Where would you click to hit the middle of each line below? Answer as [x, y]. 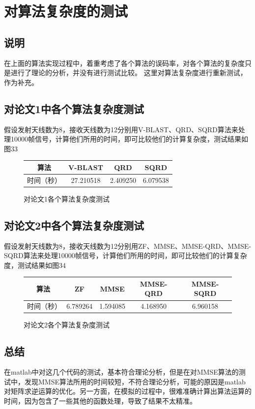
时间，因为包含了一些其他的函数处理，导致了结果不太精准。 [100, 400]
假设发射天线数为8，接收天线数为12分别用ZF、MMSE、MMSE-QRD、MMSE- [127, 246]
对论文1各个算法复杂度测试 [67, 198]
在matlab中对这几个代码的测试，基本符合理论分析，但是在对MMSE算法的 [121, 372]
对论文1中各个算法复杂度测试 [74, 108]
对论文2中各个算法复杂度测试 [74, 225]
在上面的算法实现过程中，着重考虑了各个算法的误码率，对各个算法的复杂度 [124, 63]
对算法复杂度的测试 [66, 11]
